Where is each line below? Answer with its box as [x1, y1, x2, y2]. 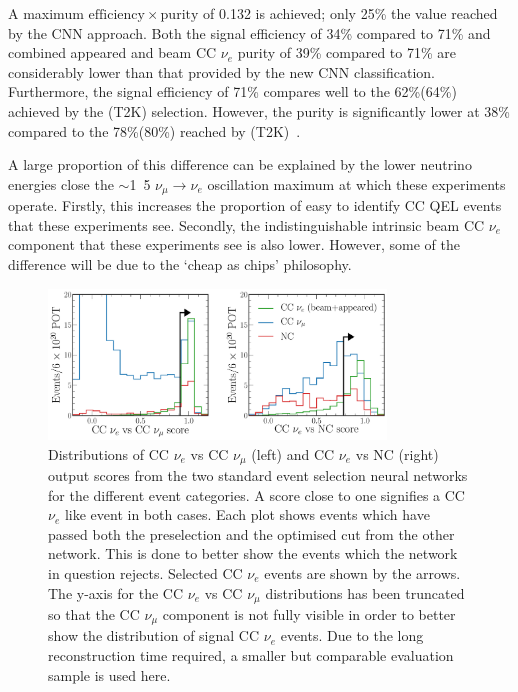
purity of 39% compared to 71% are [237, 42, 456, 63]
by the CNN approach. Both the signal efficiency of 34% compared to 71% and [8, 22, 491, 43]
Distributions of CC [48, 443, 169, 464]
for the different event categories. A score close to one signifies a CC [48, 484, 465, 505]
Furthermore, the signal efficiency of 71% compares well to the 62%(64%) [8, 81, 457, 102]
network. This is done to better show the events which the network [48, 543, 458, 564]
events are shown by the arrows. [264, 562, 461, 583]
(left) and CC [251, 443, 335, 464]
